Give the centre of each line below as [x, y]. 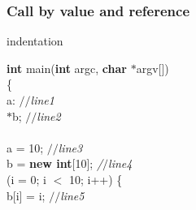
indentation [35, 41]
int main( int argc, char [67, 68]
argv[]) [152, 68]
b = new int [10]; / [55, 163]
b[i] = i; [26, 195]
